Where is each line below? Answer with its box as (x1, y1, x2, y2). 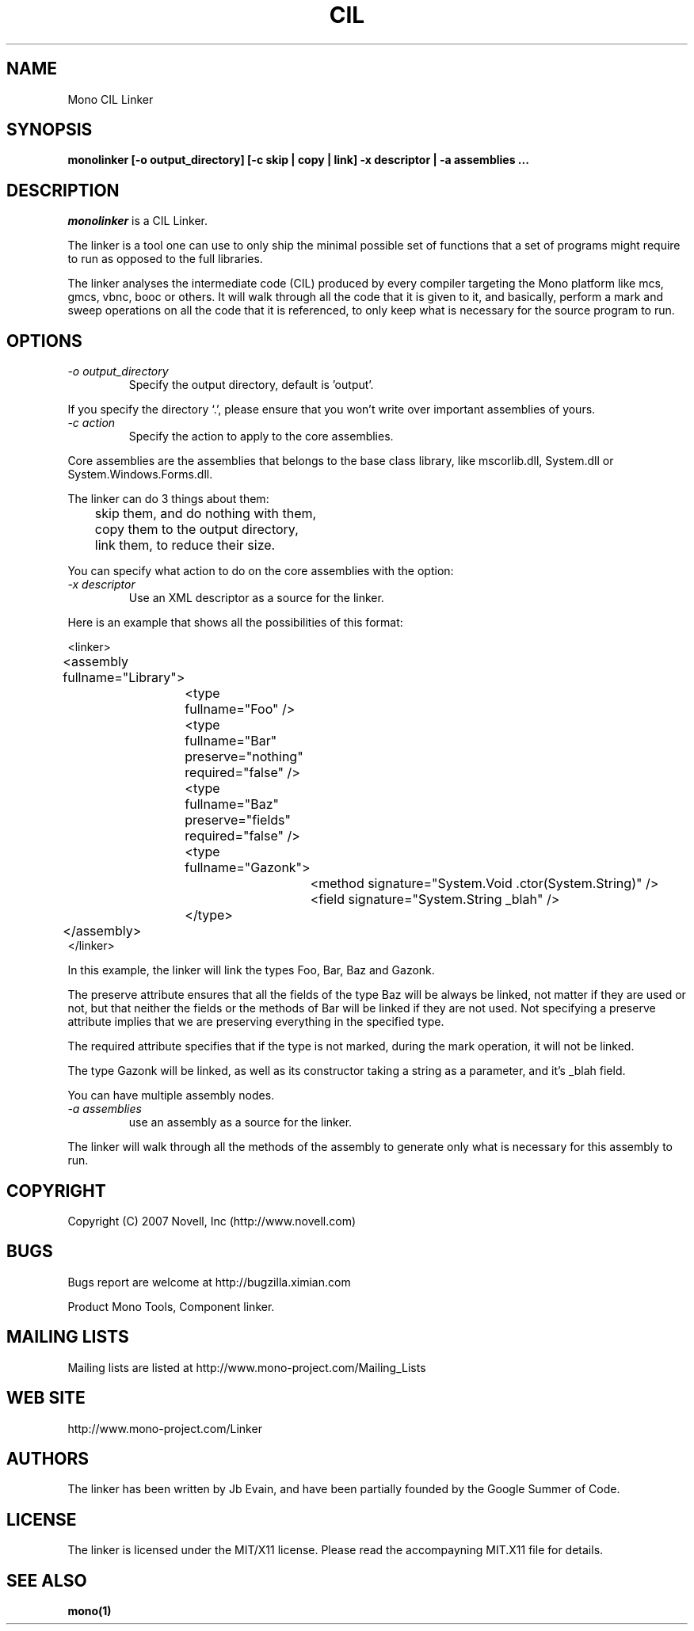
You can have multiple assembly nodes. (67, 1088, 275, 1103)
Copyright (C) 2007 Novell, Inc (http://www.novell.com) (67, 1214, 357, 1228)
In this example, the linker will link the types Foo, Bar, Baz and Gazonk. (67, 963, 435, 977)
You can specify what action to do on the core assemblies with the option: (67, 564, 454, 578)
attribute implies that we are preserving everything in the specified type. (67, 1015, 444, 1029)
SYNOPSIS (6, 120, 93, 140)
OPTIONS (6, 330, 82, 351)
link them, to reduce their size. (94, 537, 276, 554)
